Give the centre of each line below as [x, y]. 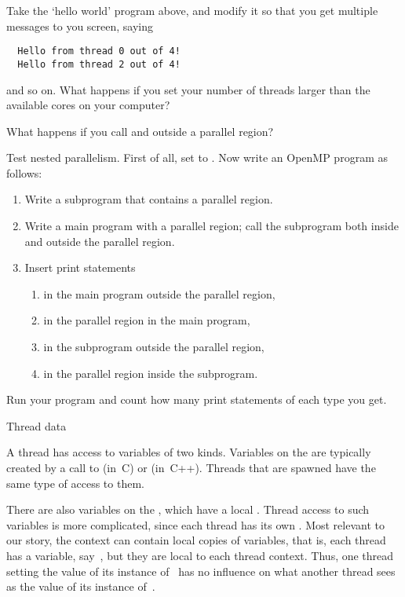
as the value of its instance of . [81, 586]
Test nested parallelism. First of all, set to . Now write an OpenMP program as [197, 157]
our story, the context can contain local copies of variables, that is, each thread [196, 540]
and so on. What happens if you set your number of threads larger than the [188, 89]
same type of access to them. [75, 483]
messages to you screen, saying [80, 26]
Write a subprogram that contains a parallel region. [149, 199]
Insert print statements [80, 267]
